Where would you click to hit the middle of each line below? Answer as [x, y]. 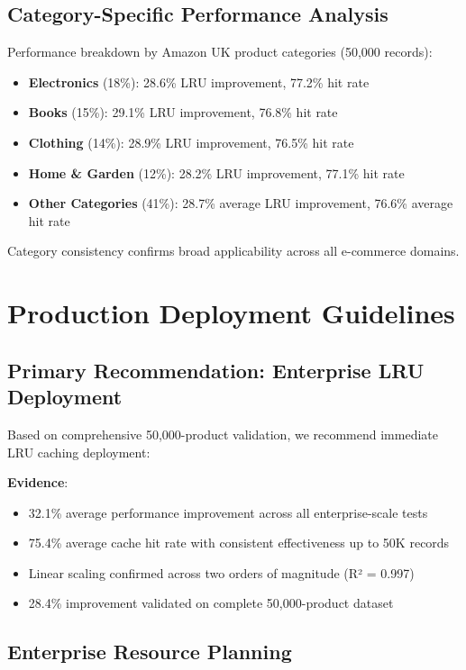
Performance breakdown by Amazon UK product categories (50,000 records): [220, 52]
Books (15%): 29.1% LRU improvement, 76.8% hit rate [183, 112]
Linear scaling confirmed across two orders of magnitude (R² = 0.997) [221, 572]
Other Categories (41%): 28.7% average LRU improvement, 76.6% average [241, 203]
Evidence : [38, 482]
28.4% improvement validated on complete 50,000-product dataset [211, 603]
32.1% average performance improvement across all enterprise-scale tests [228, 512]
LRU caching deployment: [79, 452]
